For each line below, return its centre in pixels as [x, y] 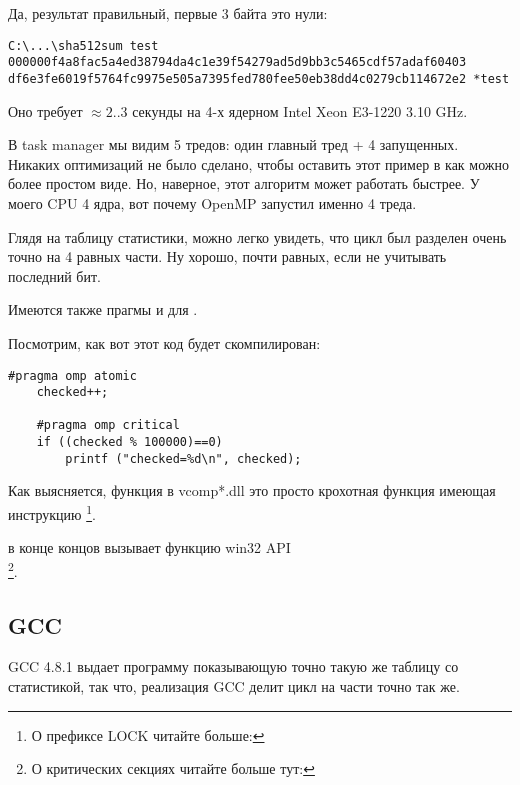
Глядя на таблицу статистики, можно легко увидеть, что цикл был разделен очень [257, 236]
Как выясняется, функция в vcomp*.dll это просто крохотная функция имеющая [252, 490]
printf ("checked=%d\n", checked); [183, 458]
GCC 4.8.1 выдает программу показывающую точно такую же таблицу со [233, 666]
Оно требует [45, 110]
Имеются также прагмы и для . [103, 309]
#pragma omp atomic [72, 375]
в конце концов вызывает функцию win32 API [149, 547]
